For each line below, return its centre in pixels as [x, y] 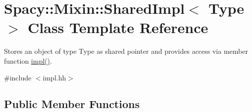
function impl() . [28, 60]
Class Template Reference [118, 27]
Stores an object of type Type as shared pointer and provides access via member [126, 51]
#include [18, 77]
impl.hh [54, 77]
